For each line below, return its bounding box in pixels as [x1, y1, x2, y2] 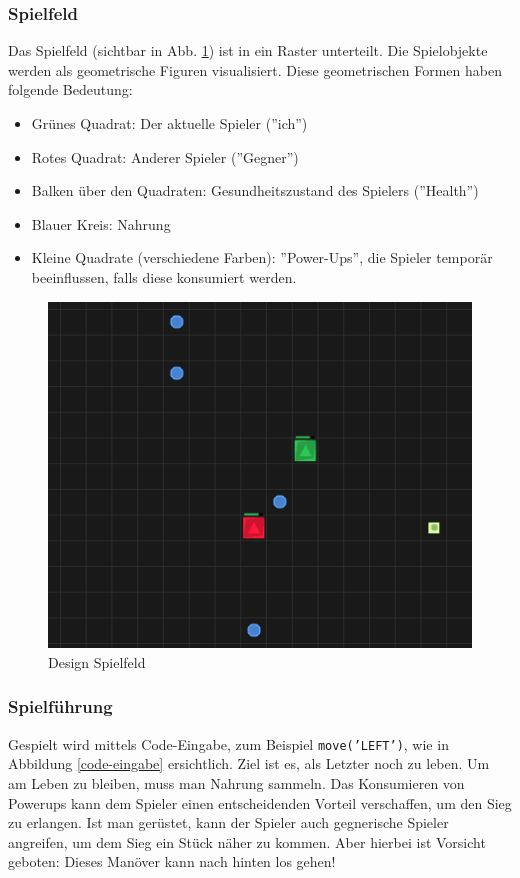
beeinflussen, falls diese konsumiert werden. [31, 266, 297, 287]
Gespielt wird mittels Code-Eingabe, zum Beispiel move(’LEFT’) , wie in [8, 733, 449, 754]
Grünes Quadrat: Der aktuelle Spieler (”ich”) [31, 113, 308, 133]
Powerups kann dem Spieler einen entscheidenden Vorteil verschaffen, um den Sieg [8, 792, 512, 813]
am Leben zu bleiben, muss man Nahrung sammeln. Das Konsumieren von [8, 772, 465, 793]
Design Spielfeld [48, 651, 146, 672]
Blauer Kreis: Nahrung [31, 213, 171, 234]
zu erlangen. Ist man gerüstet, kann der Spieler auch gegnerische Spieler [8, 812, 449, 833]
